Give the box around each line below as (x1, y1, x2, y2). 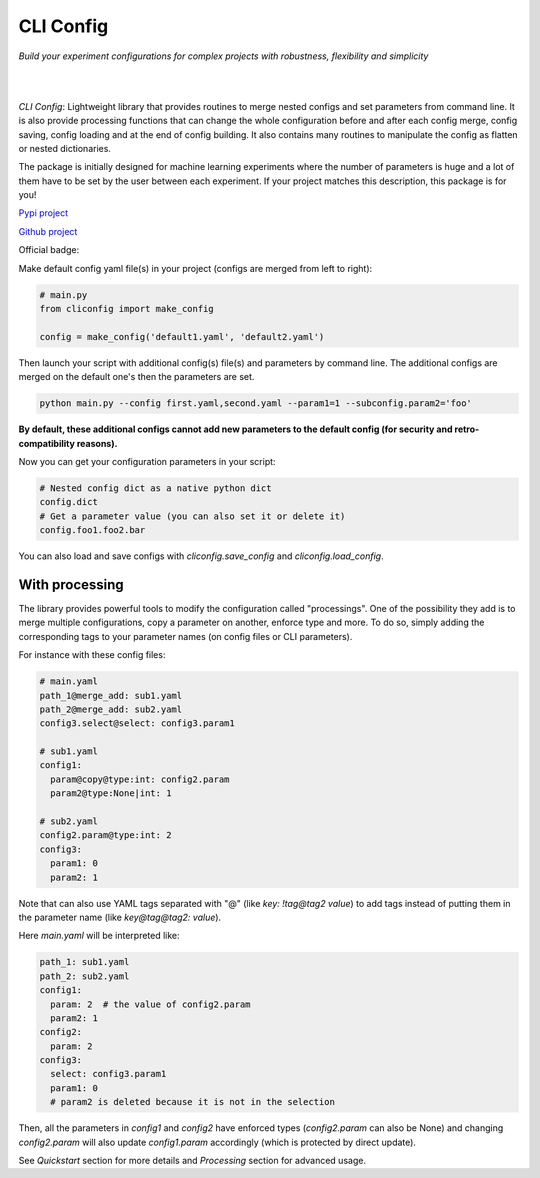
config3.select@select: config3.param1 (39, 718, 235, 729)
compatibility (18, 437, 75, 449)
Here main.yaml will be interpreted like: (18, 930, 180, 942)
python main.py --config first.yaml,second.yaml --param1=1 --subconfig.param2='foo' (39, 398, 472, 409)
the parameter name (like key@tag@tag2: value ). (18, 911, 222, 923)
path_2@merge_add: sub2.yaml (39, 703, 183, 715)
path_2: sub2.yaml (39, 970, 130, 982)
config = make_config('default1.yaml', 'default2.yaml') (39, 331, 325, 342)
